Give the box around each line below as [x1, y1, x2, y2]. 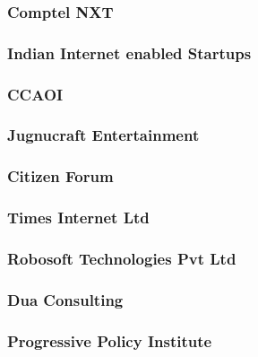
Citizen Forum [7, 165, 114, 187]
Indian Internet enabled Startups [7, 41, 252, 64]
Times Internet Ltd [7, 206, 150, 229]
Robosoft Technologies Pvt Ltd [7, 247, 236, 269]
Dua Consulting [7, 288, 124, 310]
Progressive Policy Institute [7, 329, 212, 352]
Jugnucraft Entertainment [7, 124, 200, 146]
